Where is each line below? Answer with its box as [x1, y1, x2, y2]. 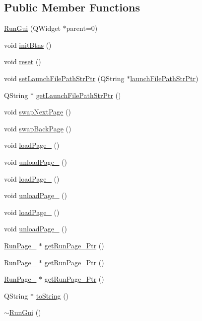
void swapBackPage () [4, 123, 71, 133]
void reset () [4, 56, 41, 67]
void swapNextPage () [4, 107, 71, 117]
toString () [36, 290, 69, 301]
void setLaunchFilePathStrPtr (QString [4, 73, 125, 83]
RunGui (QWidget [4, 23, 61, 33]
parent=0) [66, 23, 98, 33]
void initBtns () [4, 39, 52, 50]
